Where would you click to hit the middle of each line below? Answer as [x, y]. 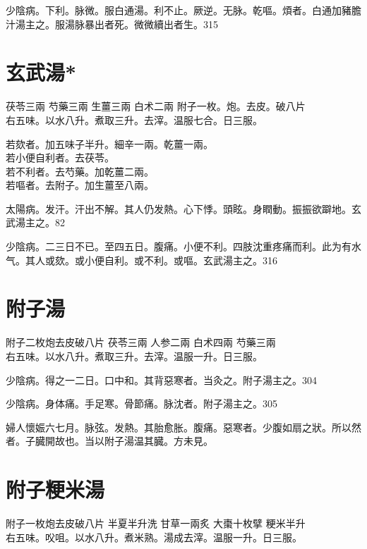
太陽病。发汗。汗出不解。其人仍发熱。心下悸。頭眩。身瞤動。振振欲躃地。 [179, 208]
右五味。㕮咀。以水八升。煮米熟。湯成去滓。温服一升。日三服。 [154, 537]
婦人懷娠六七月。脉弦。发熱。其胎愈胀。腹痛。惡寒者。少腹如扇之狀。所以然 [183, 427]
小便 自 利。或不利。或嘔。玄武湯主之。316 [181, 260]
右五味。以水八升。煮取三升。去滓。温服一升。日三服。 [134, 356]
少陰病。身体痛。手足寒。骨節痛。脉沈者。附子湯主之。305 [142, 403]
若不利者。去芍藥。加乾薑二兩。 [80, 171]
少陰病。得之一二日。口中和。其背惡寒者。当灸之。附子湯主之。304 [161, 380]
